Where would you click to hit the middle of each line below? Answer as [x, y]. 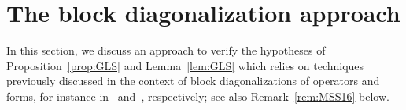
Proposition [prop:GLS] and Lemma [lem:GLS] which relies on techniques [185, 65]
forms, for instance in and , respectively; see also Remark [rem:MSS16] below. [198, 96]
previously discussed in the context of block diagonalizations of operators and [193, 81]
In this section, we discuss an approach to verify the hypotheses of [166, 50]
